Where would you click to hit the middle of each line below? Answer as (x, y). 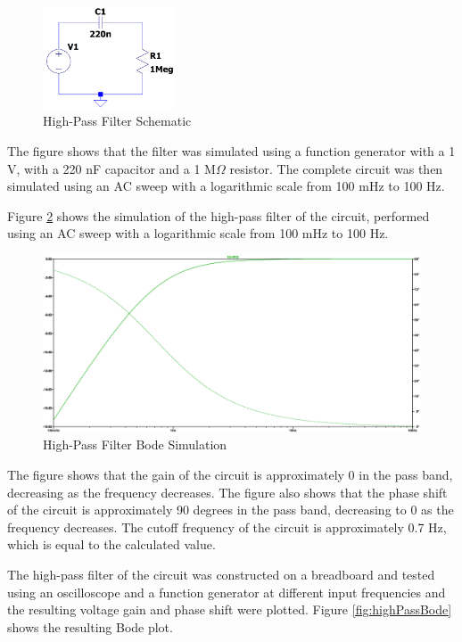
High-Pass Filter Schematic (117, 121)
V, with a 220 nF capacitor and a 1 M (111, 168)
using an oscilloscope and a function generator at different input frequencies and (227, 592)
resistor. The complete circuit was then (336, 168)
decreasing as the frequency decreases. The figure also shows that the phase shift (227, 492)
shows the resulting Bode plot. (90, 626)
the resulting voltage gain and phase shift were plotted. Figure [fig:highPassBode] (230, 609)
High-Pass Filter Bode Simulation (135, 444)
